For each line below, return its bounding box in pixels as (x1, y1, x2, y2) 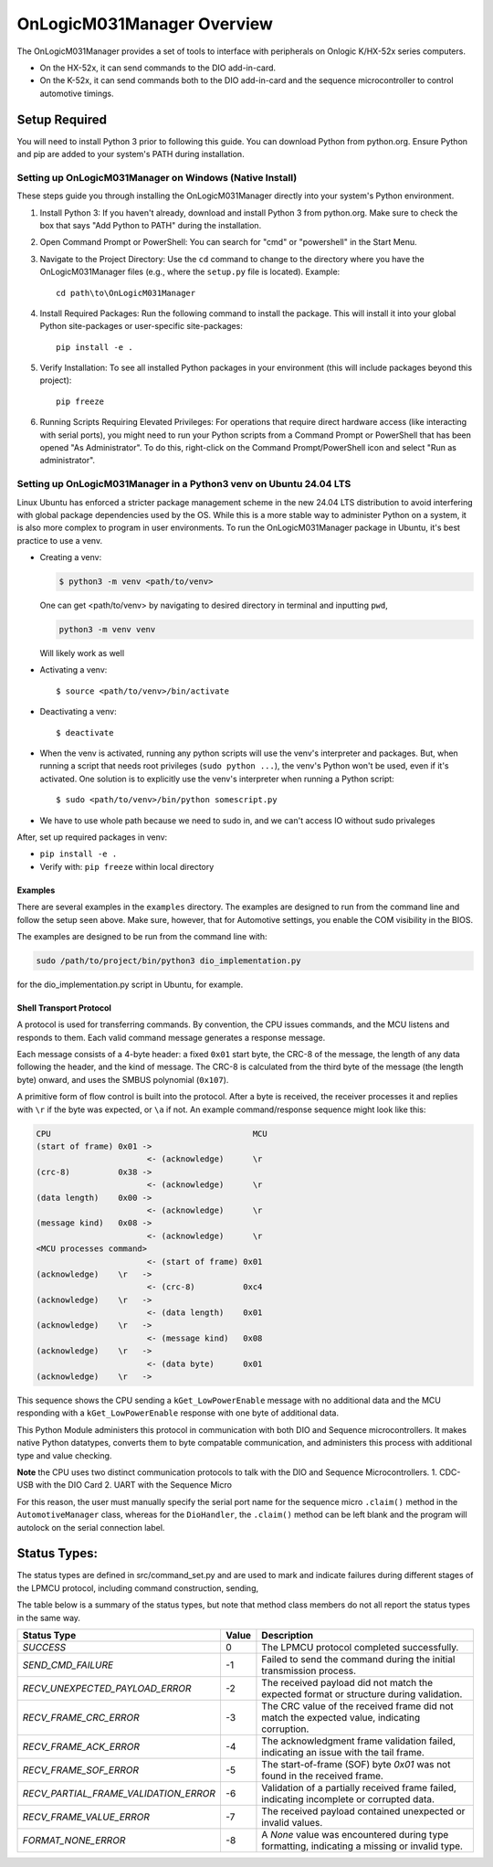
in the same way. (16, 1612, 81, 1623)
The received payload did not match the (261, 1676, 434, 1689)
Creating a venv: (39, 552, 102, 563)
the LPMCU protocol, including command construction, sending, (16, 1582, 259, 1594)
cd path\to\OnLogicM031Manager (56, 288, 196, 298)
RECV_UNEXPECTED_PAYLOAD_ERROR (22, 1681, 192, 1694)
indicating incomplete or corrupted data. (261, 1792, 435, 1805)
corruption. (261, 1723, 309, 1735)
